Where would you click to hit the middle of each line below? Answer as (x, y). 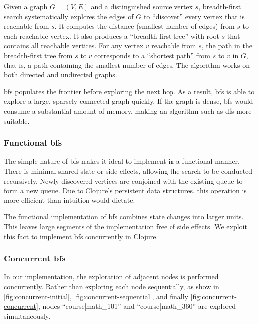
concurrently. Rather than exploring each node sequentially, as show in (112, 286)
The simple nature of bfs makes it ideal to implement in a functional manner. (122, 161)
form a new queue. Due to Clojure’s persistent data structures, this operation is (125, 190)
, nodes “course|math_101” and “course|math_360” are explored (137, 306)
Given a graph (26, 6)
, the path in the (227, 45)
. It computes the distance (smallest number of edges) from (144, 26)
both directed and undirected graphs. (61, 75)
